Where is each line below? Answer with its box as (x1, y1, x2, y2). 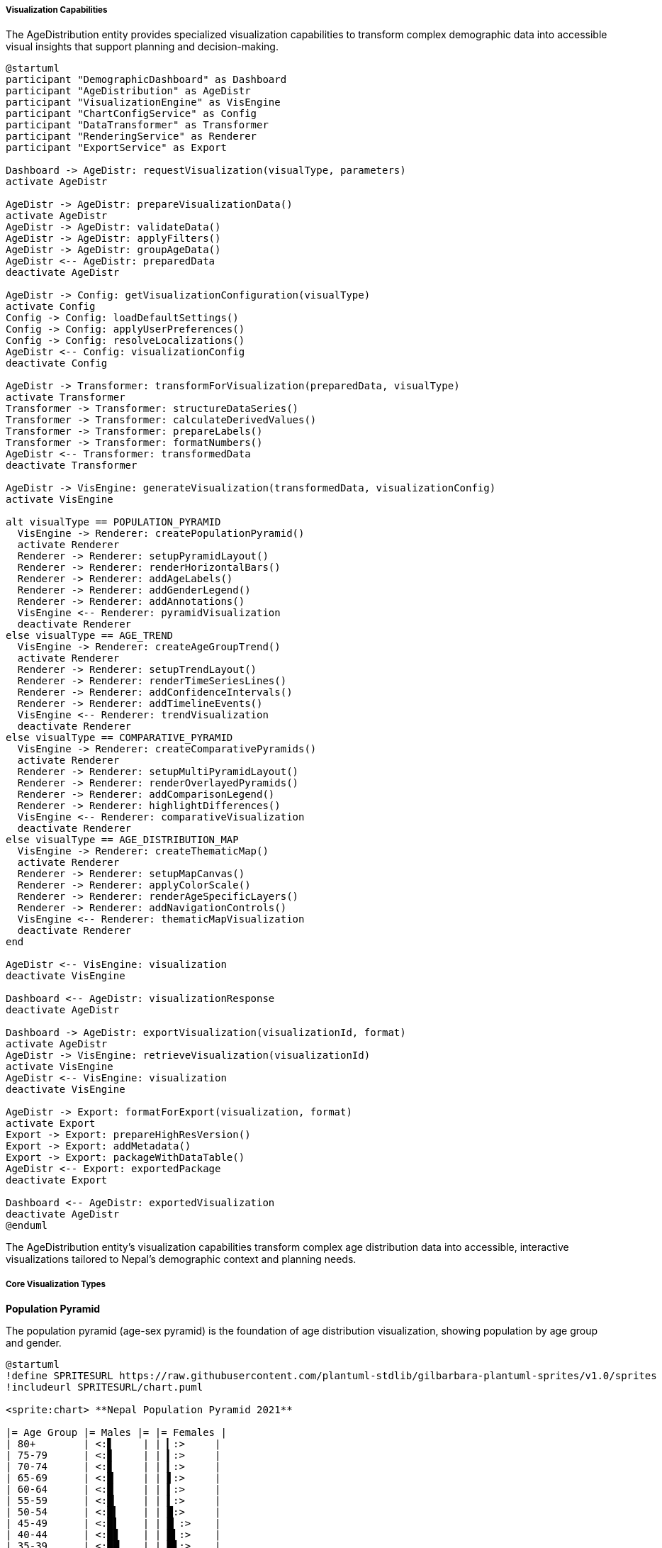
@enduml (6, 1220, 48, 1232)
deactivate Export (6, 1174, 108, 1186)
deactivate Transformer (6, 460, 138, 472)
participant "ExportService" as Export (6, 142, 227, 154)
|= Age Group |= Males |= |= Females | (6, 1427, 227, 1439)
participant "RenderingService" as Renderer (6, 130, 257, 143)
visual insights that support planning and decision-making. (6, 40, 279, 53)
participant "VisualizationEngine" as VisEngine (6, 96, 281, 108)
